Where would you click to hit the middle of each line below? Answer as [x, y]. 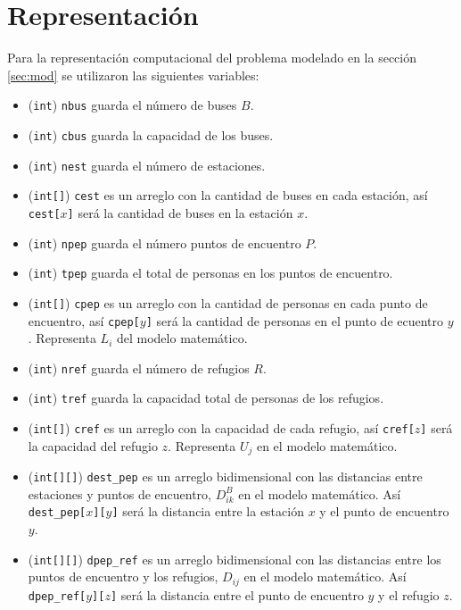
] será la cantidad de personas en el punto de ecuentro [295, 320]
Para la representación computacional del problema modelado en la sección [212, 58]
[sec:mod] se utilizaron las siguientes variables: [133, 75]
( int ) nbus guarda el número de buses [132, 105]
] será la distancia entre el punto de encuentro [237, 594]
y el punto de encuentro [384, 511]
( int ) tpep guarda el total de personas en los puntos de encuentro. [210, 273]
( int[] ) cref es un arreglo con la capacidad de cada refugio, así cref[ [221, 428]
